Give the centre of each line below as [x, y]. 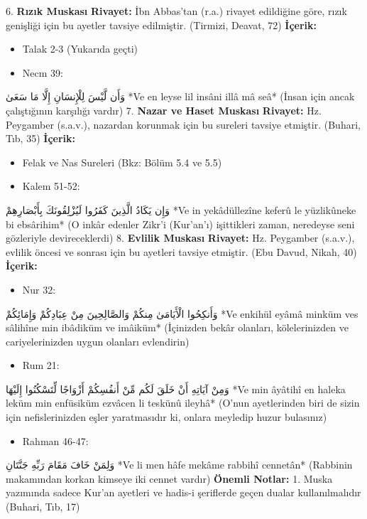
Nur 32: [39, 289]
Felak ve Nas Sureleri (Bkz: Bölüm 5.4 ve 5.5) [122, 162]
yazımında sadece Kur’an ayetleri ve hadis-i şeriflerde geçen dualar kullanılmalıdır [183, 492]
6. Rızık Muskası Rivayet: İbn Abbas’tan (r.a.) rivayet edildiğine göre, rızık [176, 11]
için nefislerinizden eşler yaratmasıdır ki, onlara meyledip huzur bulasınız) [166, 417]
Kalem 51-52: [51, 186]
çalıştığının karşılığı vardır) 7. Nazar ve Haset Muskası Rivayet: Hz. [164, 110]
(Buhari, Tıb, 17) [43, 507]
